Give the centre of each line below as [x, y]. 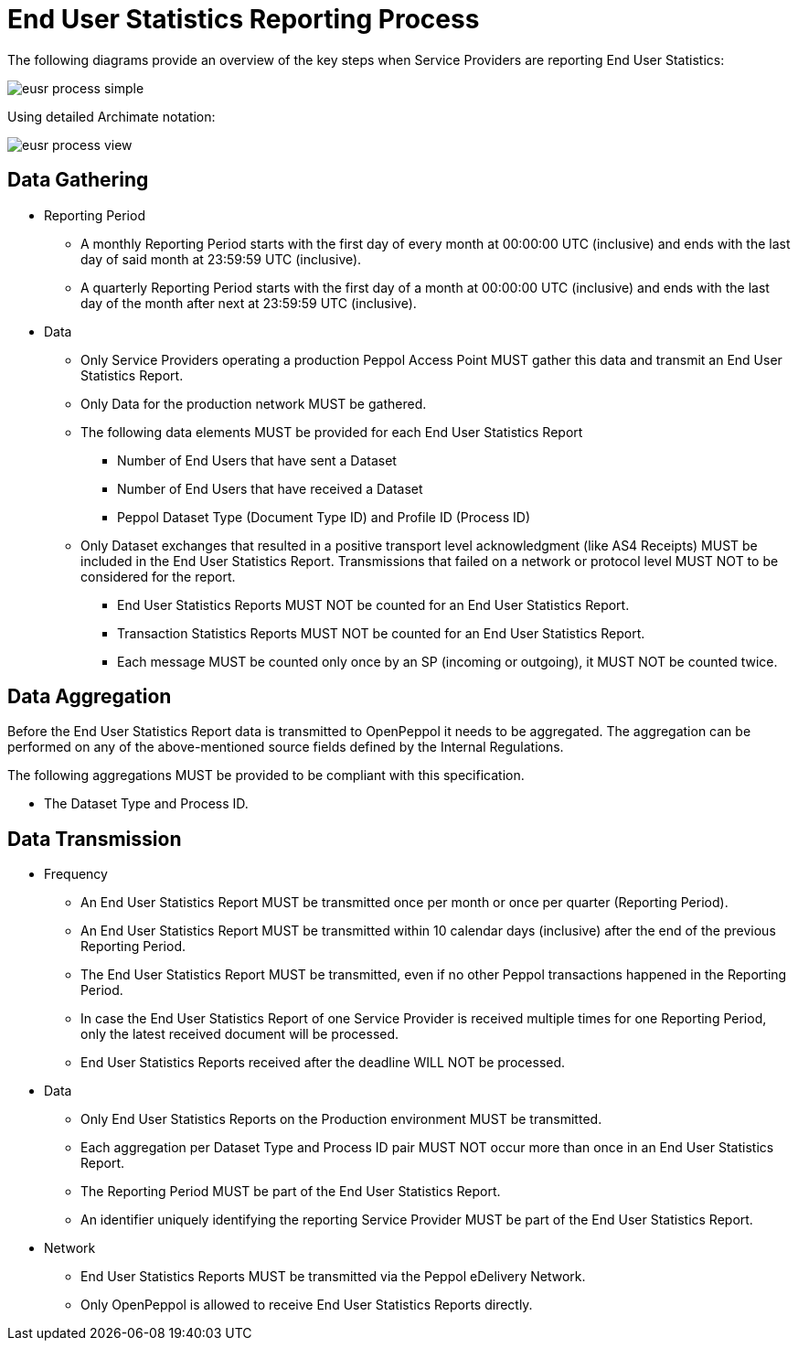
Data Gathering [78, 180]
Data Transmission [95, 839]
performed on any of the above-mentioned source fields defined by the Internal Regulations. [286, 747]
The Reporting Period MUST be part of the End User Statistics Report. [291, 1192]
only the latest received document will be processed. [240, 1034]
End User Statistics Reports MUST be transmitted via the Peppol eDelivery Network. [333, 1277]
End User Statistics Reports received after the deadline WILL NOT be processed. [323, 1063]
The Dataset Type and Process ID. [146, 804]
